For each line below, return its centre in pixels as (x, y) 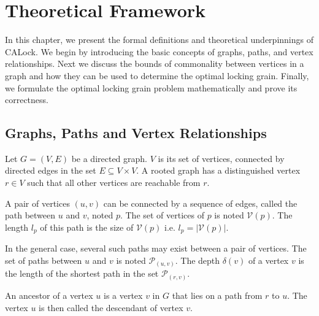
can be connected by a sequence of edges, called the (200, 203)
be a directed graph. (109, 158)
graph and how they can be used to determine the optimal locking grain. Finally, (157, 75)
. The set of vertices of (162, 215)
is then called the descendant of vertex (111, 307)
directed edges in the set (51, 170)
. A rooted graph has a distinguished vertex (218, 170)
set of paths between (44, 260)
